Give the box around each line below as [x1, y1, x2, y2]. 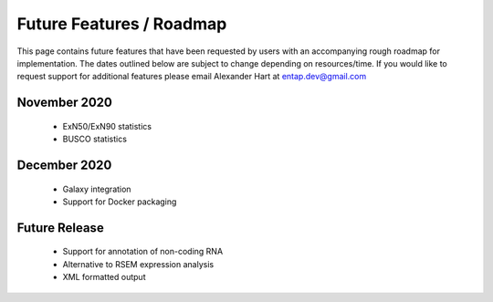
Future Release [16, 220, 104, 235]
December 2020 [16, 157, 112, 172]
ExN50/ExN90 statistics [62, 120, 152, 131]
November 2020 [16, 95, 113, 110]
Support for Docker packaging [62, 196, 177, 207]
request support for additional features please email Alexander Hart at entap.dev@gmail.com [16, 71, 367, 82]
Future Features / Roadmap [16, 14, 227, 34]
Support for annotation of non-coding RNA [62, 246, 224, 257]
